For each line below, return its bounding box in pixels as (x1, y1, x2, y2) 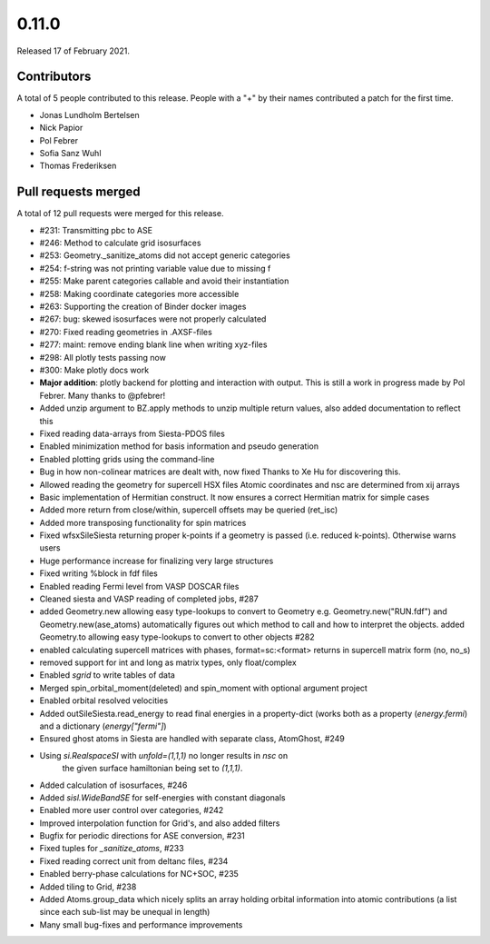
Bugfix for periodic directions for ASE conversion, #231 (39, 830, 245, 841)
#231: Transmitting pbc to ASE (39, 224, 153, 235)
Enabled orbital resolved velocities (39, 695, 169, 706)
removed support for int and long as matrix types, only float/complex (39, 657, 297, 668)
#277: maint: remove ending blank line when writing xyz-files (39, 339, 268, 350)
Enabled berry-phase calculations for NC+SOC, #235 (39, 869, 240, 879)
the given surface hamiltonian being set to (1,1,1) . (62, 763, 243, 774)
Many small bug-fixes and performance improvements (39, 919, 243, 930)
